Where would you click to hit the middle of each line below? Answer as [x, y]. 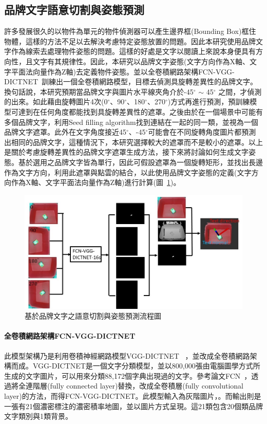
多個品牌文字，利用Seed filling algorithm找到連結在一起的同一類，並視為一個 [131, 122]
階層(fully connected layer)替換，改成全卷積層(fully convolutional [138, 386]
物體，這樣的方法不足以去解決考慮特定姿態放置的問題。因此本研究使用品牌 [130, 41]
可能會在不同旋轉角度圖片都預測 [202, 132]
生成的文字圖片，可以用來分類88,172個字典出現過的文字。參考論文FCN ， [128, 375]
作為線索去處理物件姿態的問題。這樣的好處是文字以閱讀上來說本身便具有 [133, 51]
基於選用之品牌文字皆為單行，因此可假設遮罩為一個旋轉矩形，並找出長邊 [140, 162]
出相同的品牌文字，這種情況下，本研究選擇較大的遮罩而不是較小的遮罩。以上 [133, 142]
